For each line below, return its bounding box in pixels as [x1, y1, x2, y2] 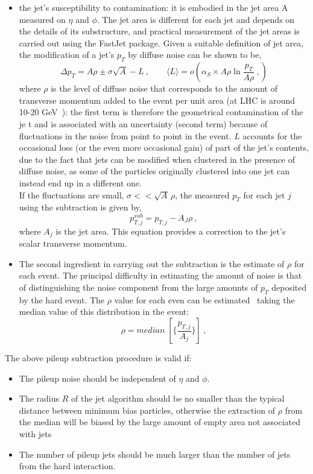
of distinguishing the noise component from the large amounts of [19, 281, 258, 294]
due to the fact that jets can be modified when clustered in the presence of [19, 153, 296, 165]
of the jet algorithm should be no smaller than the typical [71, 392, 285, 405]
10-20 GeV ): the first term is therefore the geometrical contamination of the [19, 106, 303, 118]
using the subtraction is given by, [19, 201, 142, 213]
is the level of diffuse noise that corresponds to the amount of [51, 82, 277, 95]
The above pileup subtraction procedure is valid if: [5, 352, 192, 364]
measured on [19, 13, 66, 25]
